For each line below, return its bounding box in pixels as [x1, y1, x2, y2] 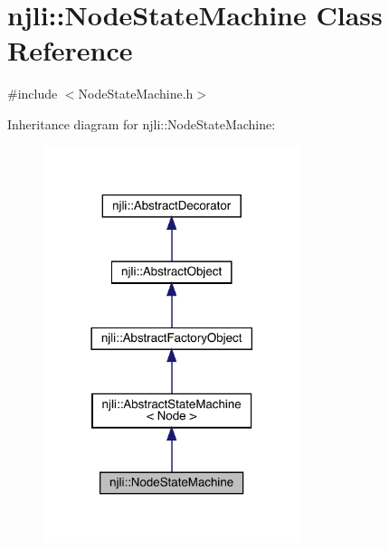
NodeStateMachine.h [78, 84, 194, 103]
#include [7, 84, 58, 103]
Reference [7, 32, 133, 69]
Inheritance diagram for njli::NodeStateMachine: [7, 114, 276, 133]
